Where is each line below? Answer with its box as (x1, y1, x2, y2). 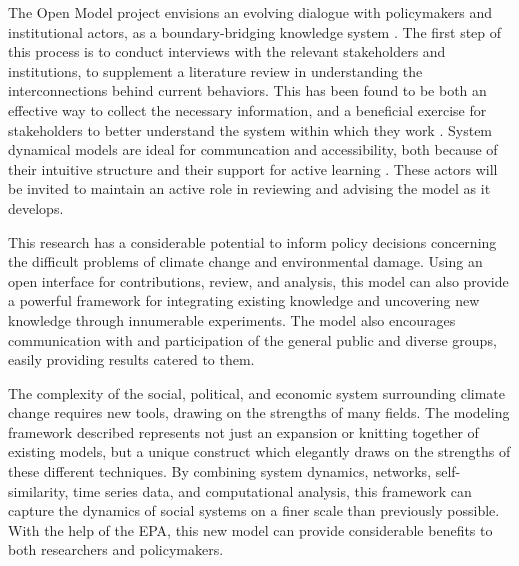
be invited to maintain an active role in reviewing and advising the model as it (8, 178, 491, 199)
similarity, (8, 480, 69, 501)
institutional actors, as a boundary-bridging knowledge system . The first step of (8, 21, 502, 42)
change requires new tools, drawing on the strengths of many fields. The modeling (8, 402, 510, 423)
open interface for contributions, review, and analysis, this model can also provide (8, 270, 509, 291)
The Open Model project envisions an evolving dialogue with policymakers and (8, 2, 493, 22)
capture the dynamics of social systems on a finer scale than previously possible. (8, 500, 500, 521)
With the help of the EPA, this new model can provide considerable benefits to (8, 519, 493, 540)
